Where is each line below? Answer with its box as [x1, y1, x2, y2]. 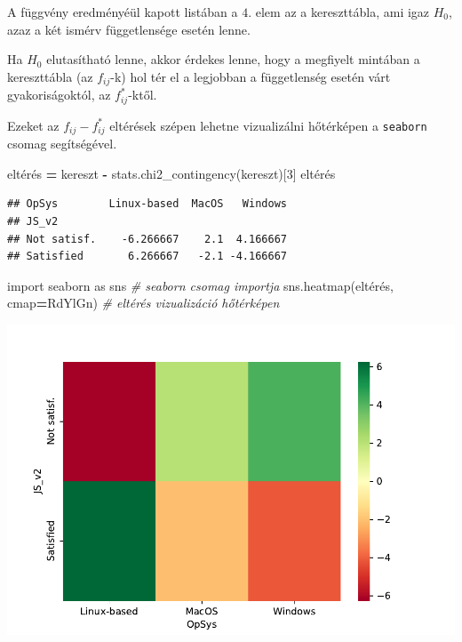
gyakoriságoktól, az [7, 85, 111, 104]
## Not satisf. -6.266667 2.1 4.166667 [7, 232, 287, 245]
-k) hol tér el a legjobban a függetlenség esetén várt [110, 67, 391, 85]
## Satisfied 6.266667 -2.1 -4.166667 [7, 250, 287, 263]
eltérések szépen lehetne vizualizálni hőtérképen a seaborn [109, 116, 427, 134]
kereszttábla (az [7, 67, 93, 85]
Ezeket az [7, 116, 60, 134]
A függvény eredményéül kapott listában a [7, 3, 238, 20]
